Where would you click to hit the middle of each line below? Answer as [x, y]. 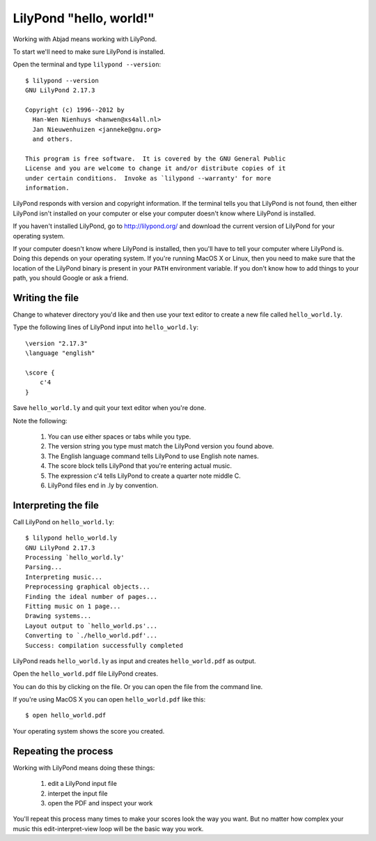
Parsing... [44, 567]
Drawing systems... [58, 616]
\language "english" [60, 353]
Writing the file [46, 297]
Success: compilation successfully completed [104, 645]
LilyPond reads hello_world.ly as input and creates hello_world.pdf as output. [135, 661]
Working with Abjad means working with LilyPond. [85, 39]
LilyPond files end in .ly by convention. [103, 485]
